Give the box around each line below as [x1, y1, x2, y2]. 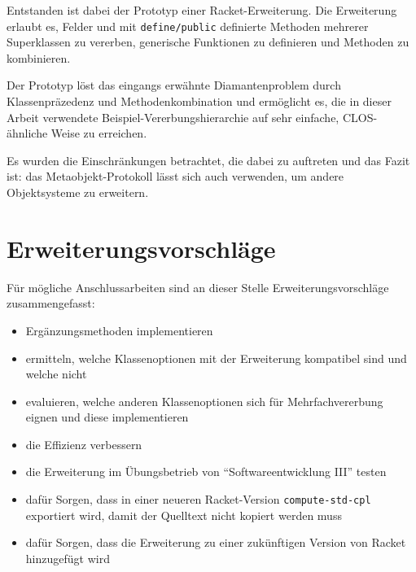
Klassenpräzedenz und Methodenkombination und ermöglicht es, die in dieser [7, 93, 392, 110]
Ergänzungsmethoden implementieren [25, 321, 213, 338]
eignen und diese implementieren [25, 408, 189, 426]
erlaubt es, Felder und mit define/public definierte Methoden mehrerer [7, 17, 369, 34]
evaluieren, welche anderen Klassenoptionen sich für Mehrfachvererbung [25, 392, 383, 409]
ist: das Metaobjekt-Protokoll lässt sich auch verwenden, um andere [7, 168, 344, 185]
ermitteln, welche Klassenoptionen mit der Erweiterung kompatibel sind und [25, 349, 407, 366]
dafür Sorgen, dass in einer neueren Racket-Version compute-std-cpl [25, 491, 371, 508]
